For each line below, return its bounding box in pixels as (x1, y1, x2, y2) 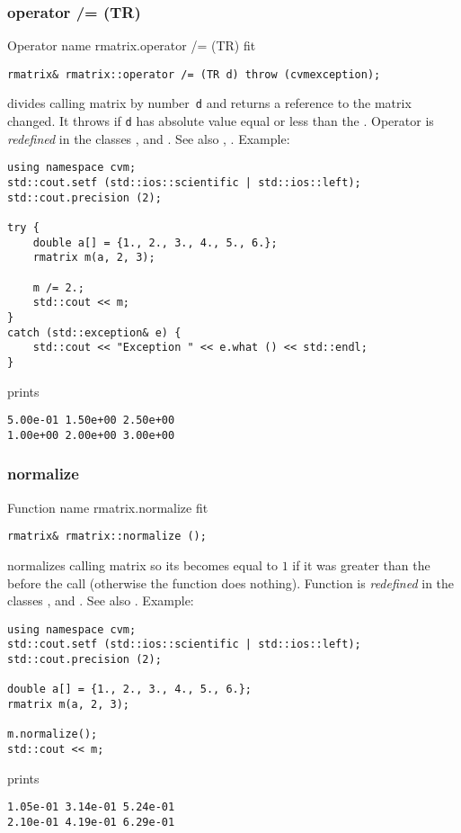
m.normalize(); (7, 728, 98, 741)
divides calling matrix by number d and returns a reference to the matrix (7, 94, 412, 112)
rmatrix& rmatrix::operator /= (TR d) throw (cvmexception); (7, 67, 381, 81)
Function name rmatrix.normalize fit (7, 497, 208, 516)
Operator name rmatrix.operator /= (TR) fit (7, 36, 256, 55)
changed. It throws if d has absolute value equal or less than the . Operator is (7, 112, 434, 130)
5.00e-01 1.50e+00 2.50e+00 (7, 414, 175, 427)
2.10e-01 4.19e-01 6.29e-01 (7, 815, 175, 829)
